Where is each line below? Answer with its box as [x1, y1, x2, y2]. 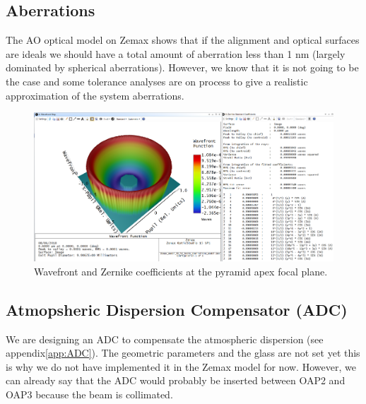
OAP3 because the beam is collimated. [6, 386, 173, 401]
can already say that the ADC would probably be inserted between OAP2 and [6, 373, 346, 388]
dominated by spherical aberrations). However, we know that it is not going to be [6, 60, 359, 75]
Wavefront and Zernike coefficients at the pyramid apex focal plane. [34, 263, 328, 278]
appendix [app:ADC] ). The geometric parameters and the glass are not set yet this [6, 345, 360, 360]
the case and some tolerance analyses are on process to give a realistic [6, 73, 308, 88]
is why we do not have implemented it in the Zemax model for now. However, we [6, 359, 356, 374]
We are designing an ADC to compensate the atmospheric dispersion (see [6, 331, 324, 346]
